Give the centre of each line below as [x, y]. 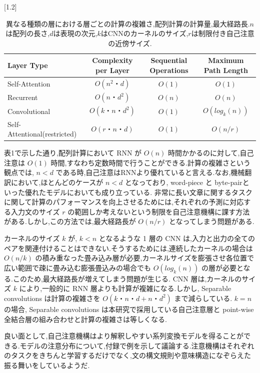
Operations [169, 70]
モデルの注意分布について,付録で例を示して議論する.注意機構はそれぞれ [137, 345]
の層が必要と [222, 267]
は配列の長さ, [28, 33]
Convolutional [29, 111]
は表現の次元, [75, 33]
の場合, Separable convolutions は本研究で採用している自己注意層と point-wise [129, 309]
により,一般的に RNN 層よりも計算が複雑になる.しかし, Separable [125, 288]
